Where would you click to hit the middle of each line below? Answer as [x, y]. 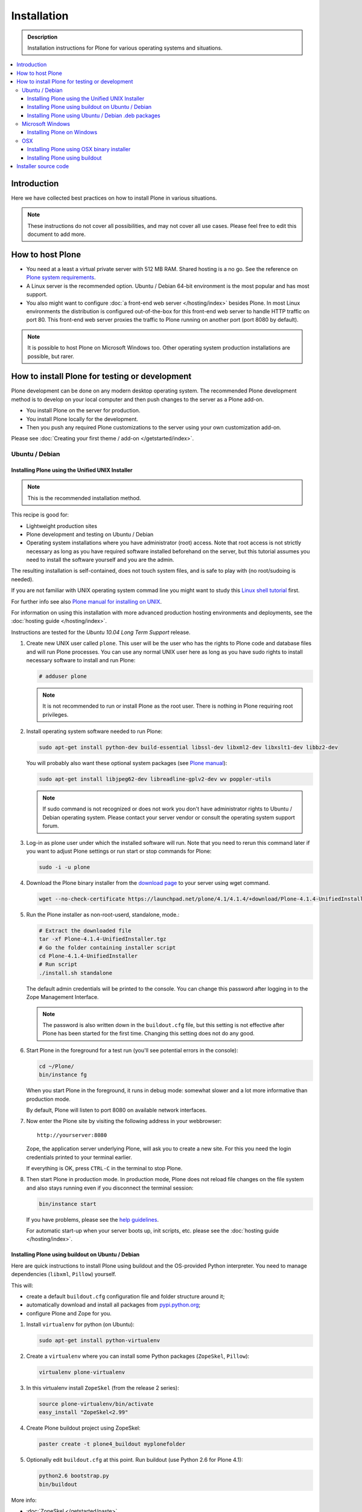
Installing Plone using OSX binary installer [79, 149]
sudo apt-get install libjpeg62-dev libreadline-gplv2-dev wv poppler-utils [155, 779]
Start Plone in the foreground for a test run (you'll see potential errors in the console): [132, 1050]
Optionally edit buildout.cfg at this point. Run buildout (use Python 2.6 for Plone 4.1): [135, 1460]
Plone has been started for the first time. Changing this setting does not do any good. [148, 1034]
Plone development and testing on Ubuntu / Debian [90, 534]
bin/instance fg [63, 1075]
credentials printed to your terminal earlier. [79, 1157]
